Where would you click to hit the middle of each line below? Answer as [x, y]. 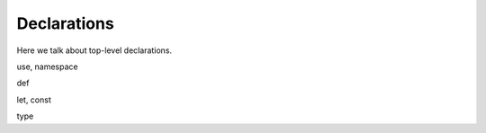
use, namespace [47, 66]
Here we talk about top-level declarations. [94, 50]
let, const [34, 100]
